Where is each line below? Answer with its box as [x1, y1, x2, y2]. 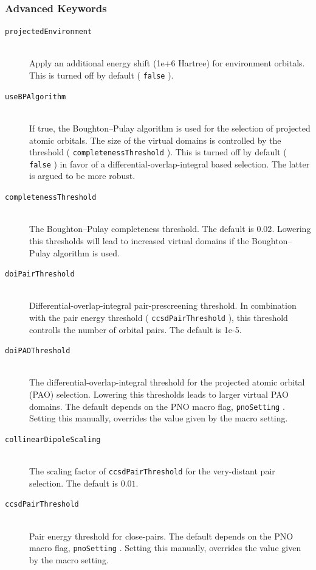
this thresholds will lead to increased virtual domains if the [29, 234, 249, 247]
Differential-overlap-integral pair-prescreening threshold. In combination [29, 299, 297, 312]
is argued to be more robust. [29, 169, 136, 182]
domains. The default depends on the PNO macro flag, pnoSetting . [29, 399, 285, 412]
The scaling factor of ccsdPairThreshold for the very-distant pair [29, 465, 275, 477]
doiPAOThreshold [5, 347, 70, 356]
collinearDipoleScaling [5, 435, 101, 444]
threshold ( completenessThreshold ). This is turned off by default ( [29, 146, 287, 158]
